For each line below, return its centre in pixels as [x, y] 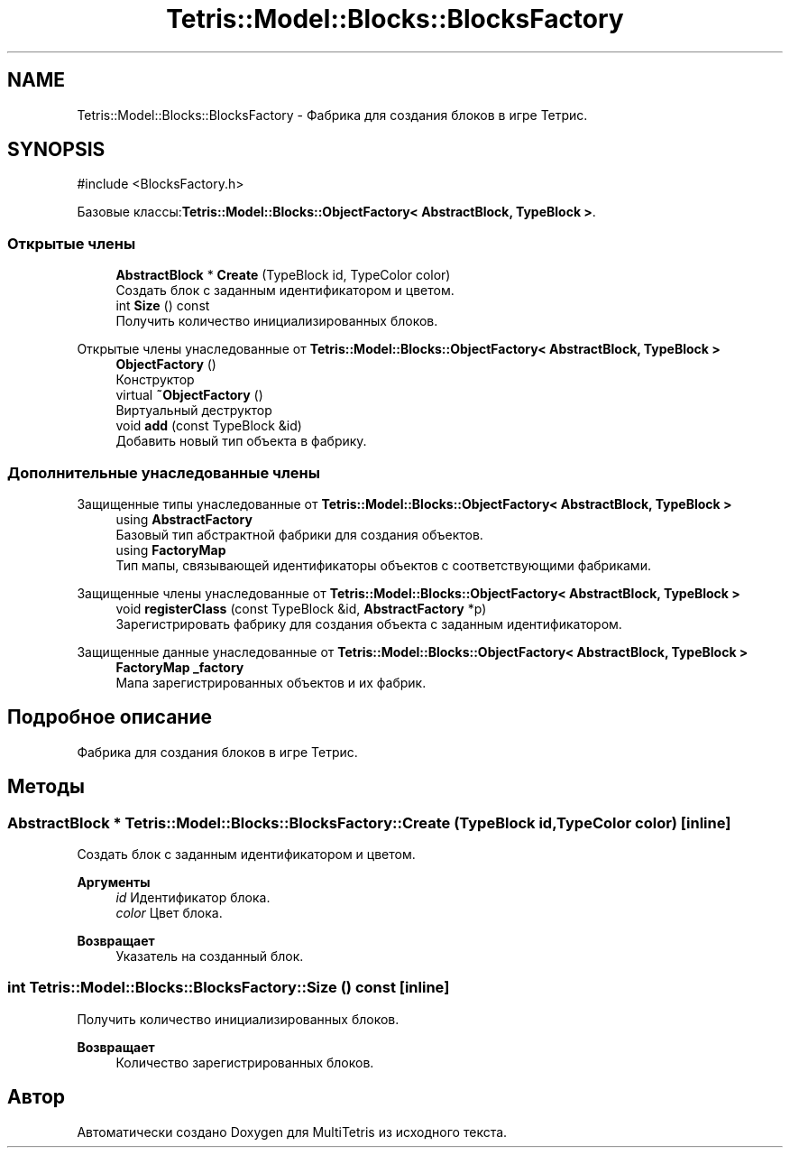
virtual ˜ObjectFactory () [189, 395]
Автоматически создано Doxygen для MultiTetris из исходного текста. [292, 1132]
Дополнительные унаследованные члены [164, 472]
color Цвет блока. [169, 913]
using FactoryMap [171, 550]
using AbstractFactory [184, 519]
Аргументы [114, 882]
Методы [46, 787]
